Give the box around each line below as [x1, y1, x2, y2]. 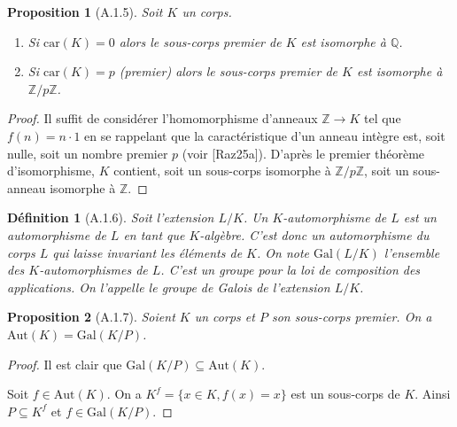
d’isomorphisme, [7, 161, 95, 180]
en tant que [123, 225, 185, 244]
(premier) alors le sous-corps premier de [119, 62, 338, 81]
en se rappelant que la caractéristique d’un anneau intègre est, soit [84, 126, 445, 144]
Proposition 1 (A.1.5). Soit [7, 3, 163, 20]
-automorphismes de [39, 260, 148, 279]
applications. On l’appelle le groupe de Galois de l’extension [7, 277, 330, 296]
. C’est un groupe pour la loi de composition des [160, 260, 421, 279]
